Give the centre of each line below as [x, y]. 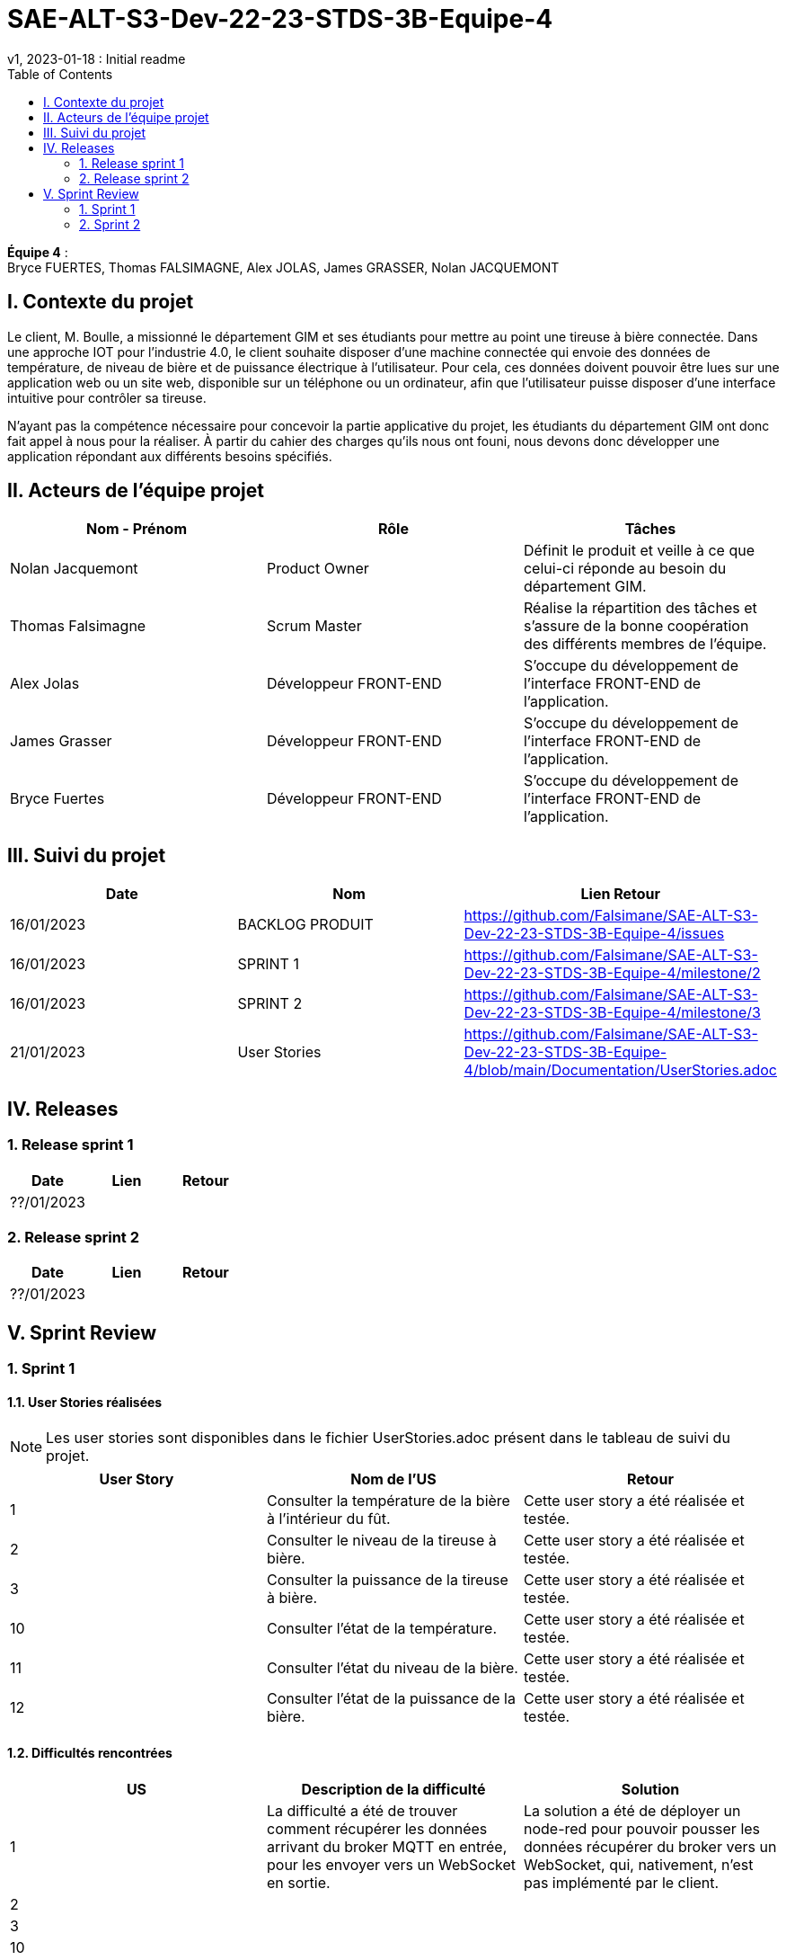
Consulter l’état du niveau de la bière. [392, 1668]
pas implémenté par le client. [621, 1882]
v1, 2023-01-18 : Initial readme [97, 58]
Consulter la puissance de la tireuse [387, 1580]
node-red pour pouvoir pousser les [642, 1828]
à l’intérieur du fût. [328, 1519]
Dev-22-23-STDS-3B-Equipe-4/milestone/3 [612, 1013]
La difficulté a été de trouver [362, 1810]
